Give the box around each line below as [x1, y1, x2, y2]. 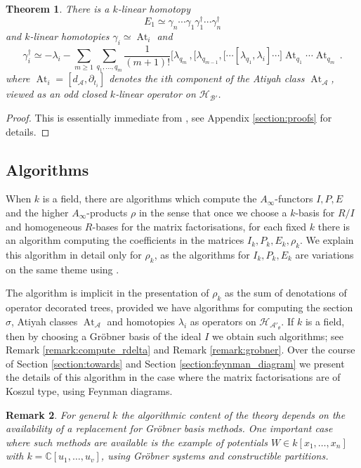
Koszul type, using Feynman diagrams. [6, 384, 173, 398]
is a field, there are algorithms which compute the [42, 191, 257, 206]
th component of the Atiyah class [164, 71, 305, 86]
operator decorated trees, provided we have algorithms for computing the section [6, 300, 353, 315]
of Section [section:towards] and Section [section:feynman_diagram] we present [6, 356, 345, 370]
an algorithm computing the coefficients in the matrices [6, 233, 244, 247]
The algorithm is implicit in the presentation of [6, 285, 209, 300]
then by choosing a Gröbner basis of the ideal [6, 328, 202, 343]
